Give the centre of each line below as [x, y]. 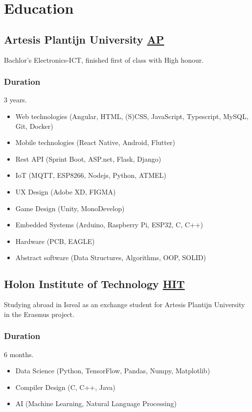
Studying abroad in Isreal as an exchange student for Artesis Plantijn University [125, 304]
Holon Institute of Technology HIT [94, 284]
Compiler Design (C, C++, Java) [65, 387]
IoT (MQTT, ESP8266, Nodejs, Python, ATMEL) [91, 175]
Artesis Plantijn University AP [84, 39]
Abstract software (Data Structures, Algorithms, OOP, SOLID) [111, 257]
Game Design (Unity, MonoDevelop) [70, 208]
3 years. [15, 100]
